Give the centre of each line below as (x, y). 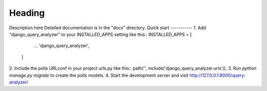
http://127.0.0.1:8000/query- (218, 75)
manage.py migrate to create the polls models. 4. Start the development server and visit (99, 75)
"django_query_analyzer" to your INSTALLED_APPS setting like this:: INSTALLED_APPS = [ (101, 34)
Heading (27, 13)
